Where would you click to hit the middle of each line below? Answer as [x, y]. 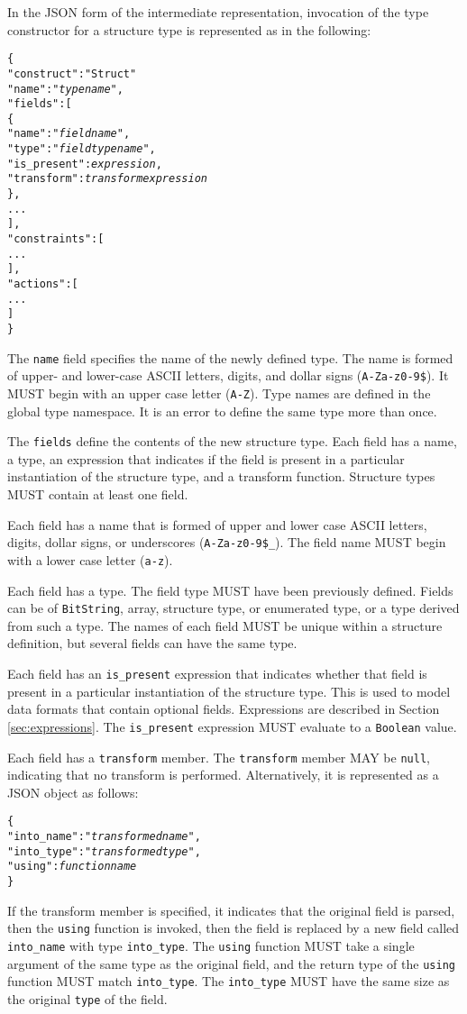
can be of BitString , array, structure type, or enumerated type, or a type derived [233, 608]
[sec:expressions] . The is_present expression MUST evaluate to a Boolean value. [232, 726]
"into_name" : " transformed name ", [104, 836]
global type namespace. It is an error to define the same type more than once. [222, 411]
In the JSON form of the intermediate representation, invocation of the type [218, 12]
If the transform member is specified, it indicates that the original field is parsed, [231, 910]
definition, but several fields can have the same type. [152, 643]
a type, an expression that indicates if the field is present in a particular [206, 458]
